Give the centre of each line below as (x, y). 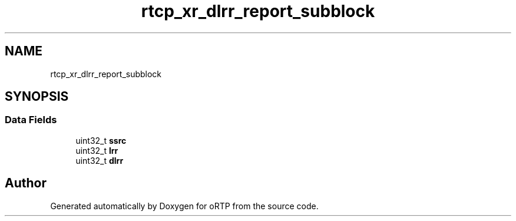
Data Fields (31, 120)
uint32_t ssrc (101, 140)
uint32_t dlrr (100, 160)
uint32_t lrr (97, 150)
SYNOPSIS (37, 97)
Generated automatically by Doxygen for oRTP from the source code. (184, 206)
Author (26, 183)
